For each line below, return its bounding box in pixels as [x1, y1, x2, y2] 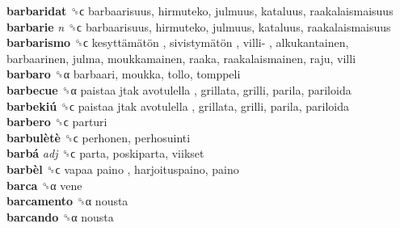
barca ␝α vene [6, 176, 82, 193]
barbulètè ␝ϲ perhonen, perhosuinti [6, 129, 191, 146]
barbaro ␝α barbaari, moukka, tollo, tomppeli [6, 65, 241, 82]
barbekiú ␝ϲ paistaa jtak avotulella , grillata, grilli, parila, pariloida [6, 97, 349, 114]
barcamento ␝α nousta [6, 192, 128, 209]
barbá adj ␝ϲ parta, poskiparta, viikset [6, 145, 204, 162]
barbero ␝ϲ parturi [6, 113, 107, 130]
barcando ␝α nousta [6, 208, 114, 225]
